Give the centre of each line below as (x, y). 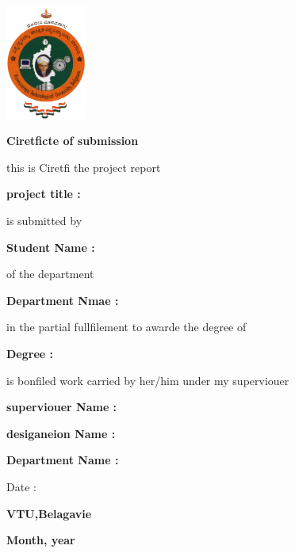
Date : (21, 486)
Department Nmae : (63, 300)
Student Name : (51, 247)
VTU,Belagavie (49, 513)
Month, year (41, 540)
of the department (50, 274)
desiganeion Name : (61, 433)
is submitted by (44, 220)
